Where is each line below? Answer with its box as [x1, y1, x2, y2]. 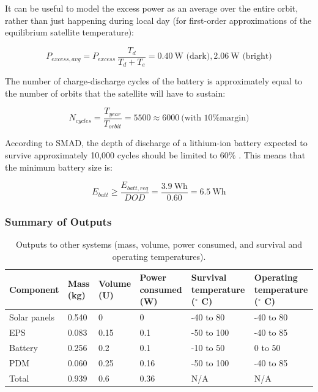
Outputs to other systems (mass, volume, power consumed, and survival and [15, 237, 303, 250]
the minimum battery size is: [5, 160, 113, 173]
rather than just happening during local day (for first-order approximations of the [5, 13, 312, 26]
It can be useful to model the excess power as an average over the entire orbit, [5, 2, 298, 14]
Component [9, 283, 59, 295]
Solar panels [9, 311, 55, 324]
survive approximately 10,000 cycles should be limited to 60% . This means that [5, 149, 306, 161]
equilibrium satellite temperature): [5, 26, 134, 39]
